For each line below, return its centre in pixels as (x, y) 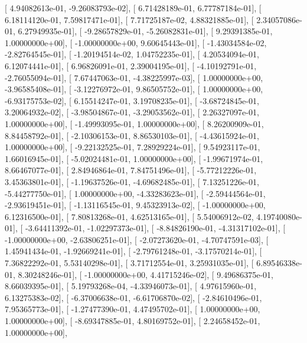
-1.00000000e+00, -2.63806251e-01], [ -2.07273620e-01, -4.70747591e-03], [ (137, 239)
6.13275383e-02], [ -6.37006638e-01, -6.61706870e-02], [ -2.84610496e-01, (133, 297)
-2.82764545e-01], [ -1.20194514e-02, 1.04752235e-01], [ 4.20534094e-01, (132, 54)
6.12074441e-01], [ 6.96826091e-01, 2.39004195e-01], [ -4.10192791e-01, (131, 65)
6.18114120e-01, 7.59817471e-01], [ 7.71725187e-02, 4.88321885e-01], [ (129, 19)
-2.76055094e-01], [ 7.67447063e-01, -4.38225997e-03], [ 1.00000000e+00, (134, 77)
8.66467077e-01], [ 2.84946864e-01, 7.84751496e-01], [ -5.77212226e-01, (131, 170)
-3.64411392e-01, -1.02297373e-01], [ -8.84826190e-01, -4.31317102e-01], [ (155, 228)
